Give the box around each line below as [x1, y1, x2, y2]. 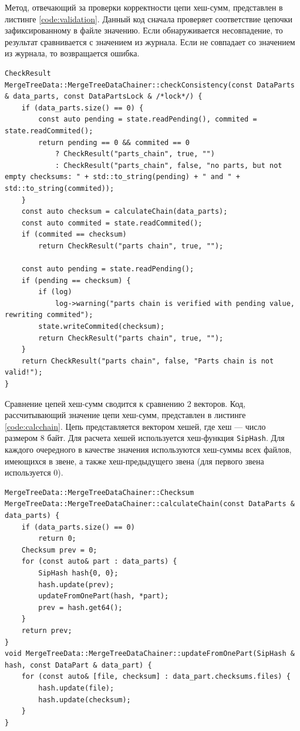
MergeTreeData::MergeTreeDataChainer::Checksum [5, 488, 194, 497]
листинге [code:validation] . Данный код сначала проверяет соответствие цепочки [5, 12, 293, 25]
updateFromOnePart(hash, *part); [38, 592, 169, 601]
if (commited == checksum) [21, 230, 127, 239]
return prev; [21, 626, 72, 635]
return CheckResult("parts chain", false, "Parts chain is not [21, 356, 274, 365]
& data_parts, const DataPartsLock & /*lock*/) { [5, 92, 203, 101]
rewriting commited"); [5, 311, 93, 319]
